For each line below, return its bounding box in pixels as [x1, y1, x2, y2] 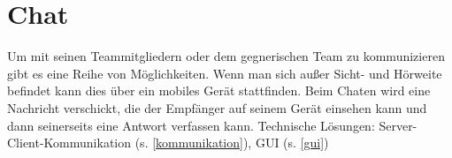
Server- [379, 116, 418, 134]
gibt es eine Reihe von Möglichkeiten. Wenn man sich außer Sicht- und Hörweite [7, 64, 442, 82]
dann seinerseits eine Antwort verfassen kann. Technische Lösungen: [7, 116, 375, 134]
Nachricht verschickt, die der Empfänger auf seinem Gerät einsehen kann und [7, 98, 427, 117]
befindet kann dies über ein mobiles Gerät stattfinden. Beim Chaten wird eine [7, 81, 431, 100]
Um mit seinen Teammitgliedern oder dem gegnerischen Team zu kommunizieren [7, 47, 445, 65]
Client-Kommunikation [7, 133, 132, 152]
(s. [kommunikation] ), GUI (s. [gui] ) [134, 133, 329, 152]
